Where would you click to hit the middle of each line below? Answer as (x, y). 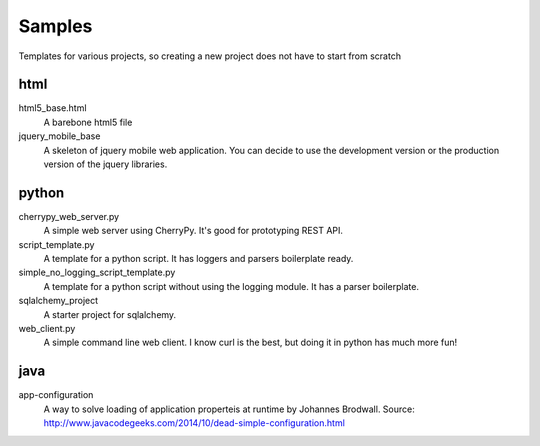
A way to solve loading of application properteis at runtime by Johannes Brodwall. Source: (229, 409)
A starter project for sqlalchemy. (110, 314)
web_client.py (47, 329)
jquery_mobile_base (59, 136)
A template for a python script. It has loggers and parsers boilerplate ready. (198, 259)
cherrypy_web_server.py (69, 216)
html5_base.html (52, 108)
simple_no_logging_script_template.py (97, 272)
